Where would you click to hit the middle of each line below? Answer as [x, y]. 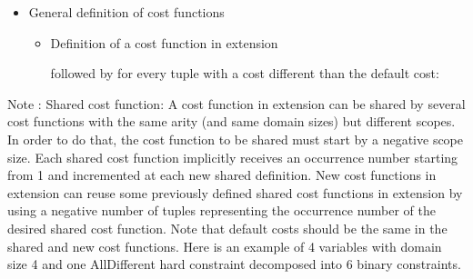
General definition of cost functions [126, 12]
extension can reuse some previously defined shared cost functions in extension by [235, 192]
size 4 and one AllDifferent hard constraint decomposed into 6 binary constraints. [234, 264]
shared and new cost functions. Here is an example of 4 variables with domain [225, 246]
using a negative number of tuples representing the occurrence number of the [222, 210]
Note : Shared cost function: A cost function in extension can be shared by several [236, 103]
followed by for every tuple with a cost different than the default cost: [245, 73]
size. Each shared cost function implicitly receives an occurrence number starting [233, 157]
